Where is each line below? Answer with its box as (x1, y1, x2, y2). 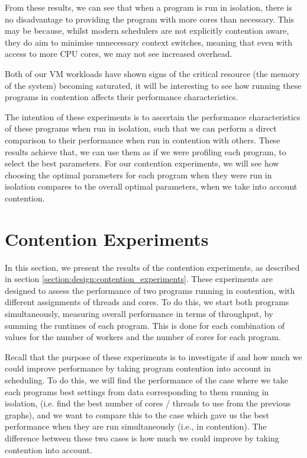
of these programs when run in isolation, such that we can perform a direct (5, 122, 277, 134)
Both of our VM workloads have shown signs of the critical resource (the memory (5, 67, 300, 79)
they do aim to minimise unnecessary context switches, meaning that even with (5, 36, 293, 48)
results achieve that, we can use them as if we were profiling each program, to (5, 145, 286, 158)
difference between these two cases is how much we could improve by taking (5, 431, 279, 444)
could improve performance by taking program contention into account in (5, 362, 271, 374)
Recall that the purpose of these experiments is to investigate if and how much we (5, 350, 302, 363)
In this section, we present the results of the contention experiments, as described (5, 261, 300, 273)
